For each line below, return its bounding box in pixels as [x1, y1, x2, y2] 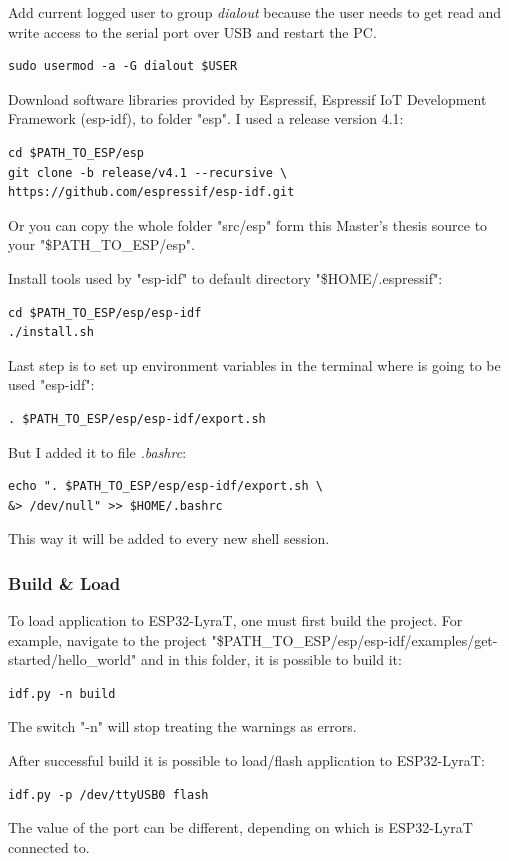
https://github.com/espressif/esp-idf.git [8, 185, 295, 200]
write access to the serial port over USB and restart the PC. [8, 21, 377, 42]
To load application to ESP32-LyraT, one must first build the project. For [8, 610, 463, 631]
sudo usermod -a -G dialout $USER [8, 59, 238, 74]
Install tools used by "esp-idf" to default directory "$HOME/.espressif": [8, 267, 443, 288]
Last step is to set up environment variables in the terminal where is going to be [8, 354, 501, 375]
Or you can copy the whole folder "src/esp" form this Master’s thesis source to [8, 214, 488, 235]
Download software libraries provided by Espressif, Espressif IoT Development [8, 88, 487, 109]
